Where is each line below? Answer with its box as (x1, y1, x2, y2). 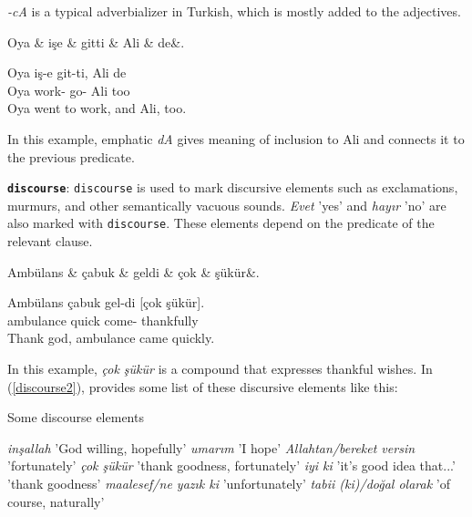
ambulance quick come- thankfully (7, 310, 199, 329)
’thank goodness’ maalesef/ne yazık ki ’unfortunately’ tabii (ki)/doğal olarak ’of (7, 474, 450, 492)
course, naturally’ (7, 491, 105, 511)
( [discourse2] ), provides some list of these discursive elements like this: (7, 377, 398, 396)
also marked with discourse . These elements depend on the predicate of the (7, 213, 435, 233)
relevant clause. (7, 232, 93, 251)
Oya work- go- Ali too (7, 80, 130, 99)
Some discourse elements (7, 408, 144, 427)
